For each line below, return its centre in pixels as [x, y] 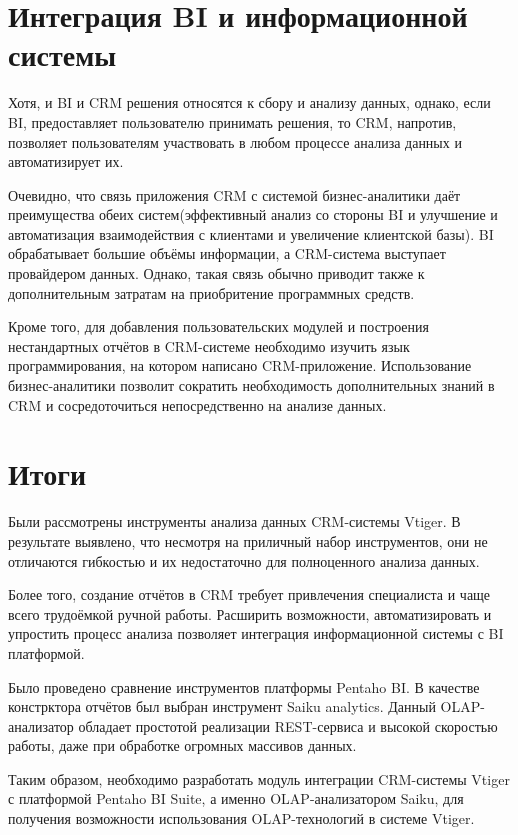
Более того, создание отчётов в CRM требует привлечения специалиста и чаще [249, 594]
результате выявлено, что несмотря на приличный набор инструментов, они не [248, 540]
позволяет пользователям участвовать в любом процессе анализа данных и [235, 141]
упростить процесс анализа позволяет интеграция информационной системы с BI [256, 633]
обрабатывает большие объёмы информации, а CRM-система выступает [227, 253]
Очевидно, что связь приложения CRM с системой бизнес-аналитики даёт [234, 194]
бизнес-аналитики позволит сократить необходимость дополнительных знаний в [251, 385]
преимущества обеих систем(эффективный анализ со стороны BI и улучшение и [253, 214]
